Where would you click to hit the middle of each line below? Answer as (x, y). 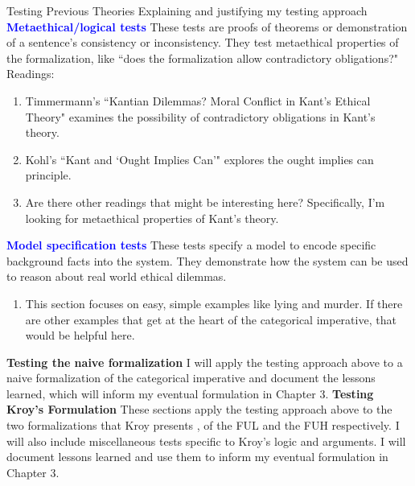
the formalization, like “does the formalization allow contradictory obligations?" (203, 58)
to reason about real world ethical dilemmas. (117, 276)
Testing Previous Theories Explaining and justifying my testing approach (187, 10)
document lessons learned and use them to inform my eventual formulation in (197, 457)
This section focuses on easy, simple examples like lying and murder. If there (214, 303)
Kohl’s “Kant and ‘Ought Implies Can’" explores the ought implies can (199, 159)
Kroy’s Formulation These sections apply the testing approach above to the (199, 409)
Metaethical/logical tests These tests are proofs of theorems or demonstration (207, 26)
